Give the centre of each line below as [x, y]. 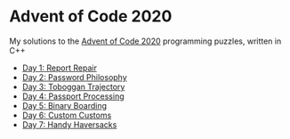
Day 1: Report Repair [60, 68]
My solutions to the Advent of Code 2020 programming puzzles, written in [145, 41]
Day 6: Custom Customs [67, 115]
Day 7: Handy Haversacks [69, 124]
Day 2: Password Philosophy [74, 77]
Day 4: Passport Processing [73, 96]
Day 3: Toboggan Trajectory [73, 86]
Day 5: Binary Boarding [64, 105]
